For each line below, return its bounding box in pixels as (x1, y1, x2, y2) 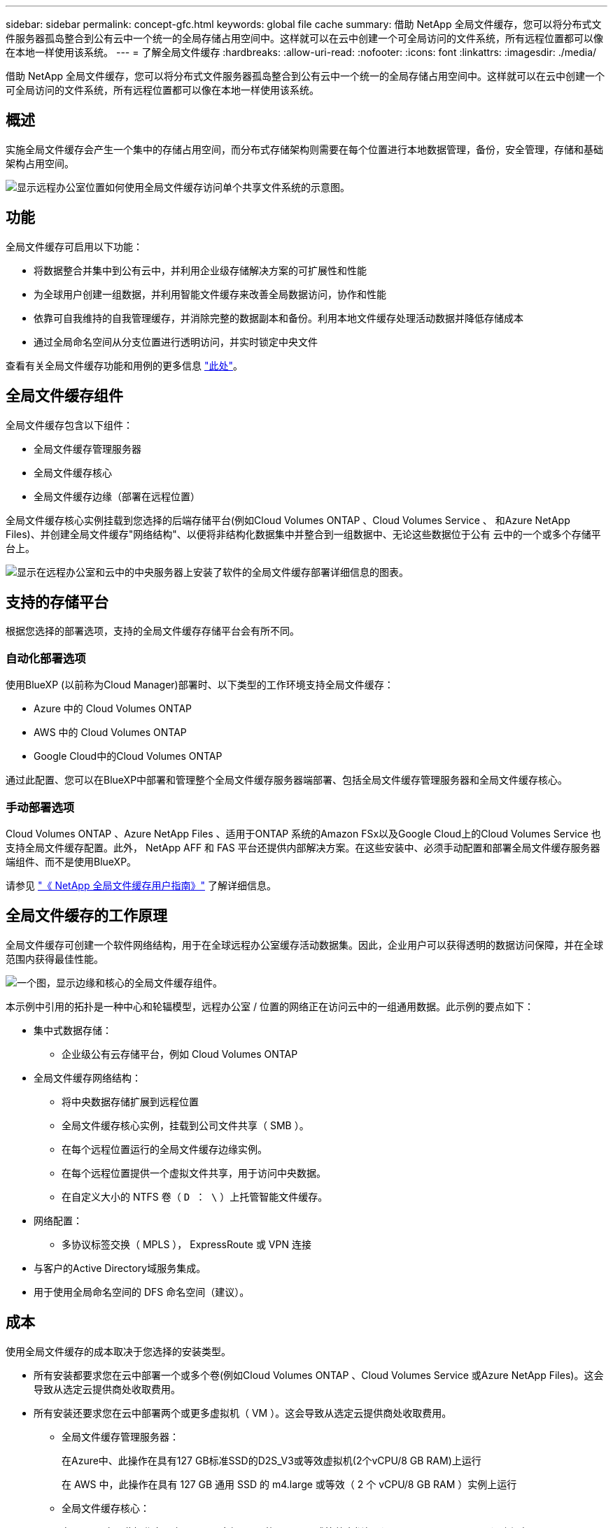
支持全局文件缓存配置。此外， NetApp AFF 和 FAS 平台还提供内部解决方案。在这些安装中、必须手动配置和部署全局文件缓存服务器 (6, 841, 600, 854)
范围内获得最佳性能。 (6, 952, 104, 965)
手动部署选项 (6, 800, 75, 814)
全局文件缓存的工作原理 (6, 907, 167, 925)
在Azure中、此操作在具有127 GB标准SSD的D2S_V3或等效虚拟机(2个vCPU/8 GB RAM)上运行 (62, 1454, 481, 1466)
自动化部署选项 (6, 651, 86, 665)
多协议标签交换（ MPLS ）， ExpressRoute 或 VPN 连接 (62, 1238, 311, 1250)
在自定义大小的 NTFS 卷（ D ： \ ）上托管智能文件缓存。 (62, 1190, 328, 1203)
